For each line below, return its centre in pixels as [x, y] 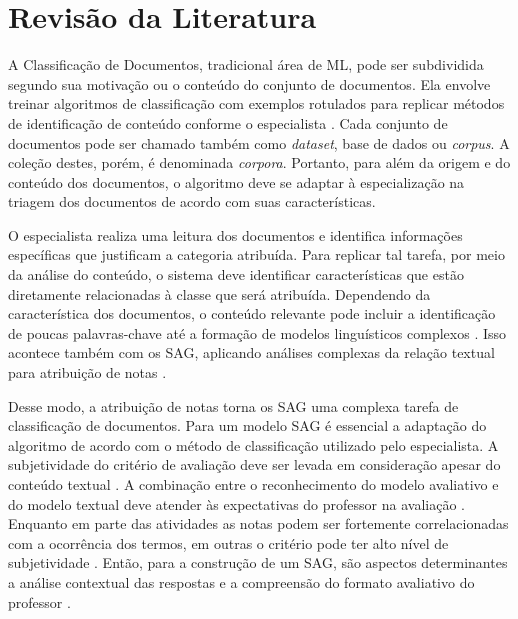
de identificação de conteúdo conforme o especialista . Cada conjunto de [228, 122]
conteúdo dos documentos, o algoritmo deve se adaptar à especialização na [236, 181]
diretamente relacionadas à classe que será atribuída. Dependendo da [219, 293]
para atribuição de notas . [87, 372]
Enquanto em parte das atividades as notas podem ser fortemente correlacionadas [258, 523]
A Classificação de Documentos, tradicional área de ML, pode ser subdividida [246, 64]
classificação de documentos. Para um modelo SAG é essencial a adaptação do [247, 425]
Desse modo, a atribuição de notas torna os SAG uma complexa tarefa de [233, 405]
